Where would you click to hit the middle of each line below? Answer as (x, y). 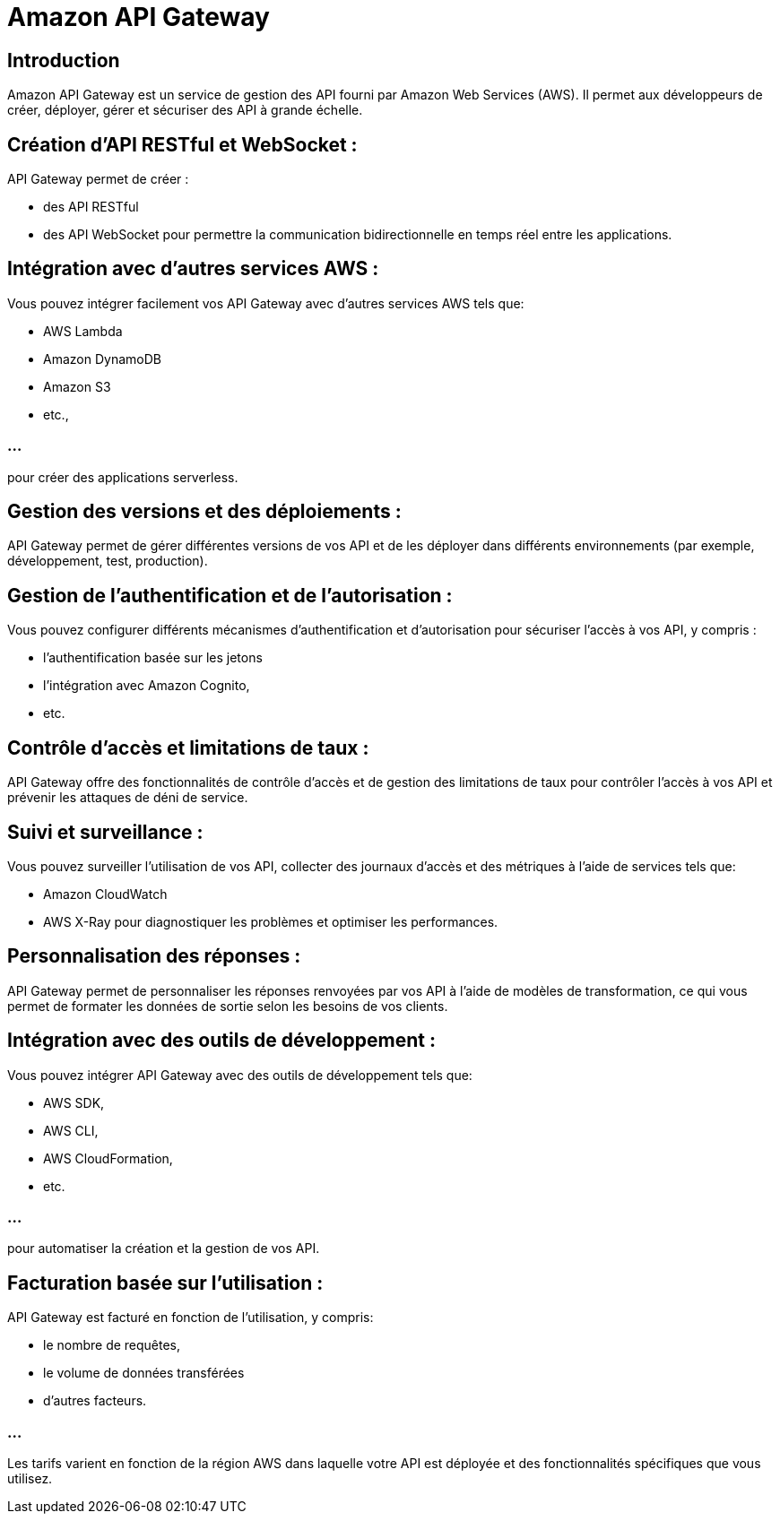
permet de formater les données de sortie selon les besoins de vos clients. (228, 1006)
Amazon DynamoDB (102, 359)
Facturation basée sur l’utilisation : (165, 1283)
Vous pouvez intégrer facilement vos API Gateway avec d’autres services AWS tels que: (266, 303)
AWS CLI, (71, 1130)
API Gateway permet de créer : (98, 179)
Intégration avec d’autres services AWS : (193, 269)
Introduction (64, 60)
